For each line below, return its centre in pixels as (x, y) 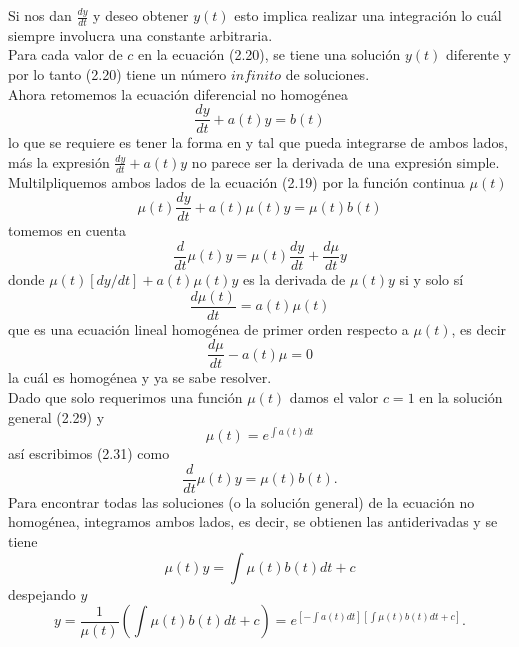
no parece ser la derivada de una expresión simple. (345, 161)
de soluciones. (327, 74)
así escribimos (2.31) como (89, 453)
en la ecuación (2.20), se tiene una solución (269, 54)
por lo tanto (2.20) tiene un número (117, 74)
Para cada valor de (65, 54)
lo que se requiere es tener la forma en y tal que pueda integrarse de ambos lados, (258, 142)
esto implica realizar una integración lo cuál (368, 15)
